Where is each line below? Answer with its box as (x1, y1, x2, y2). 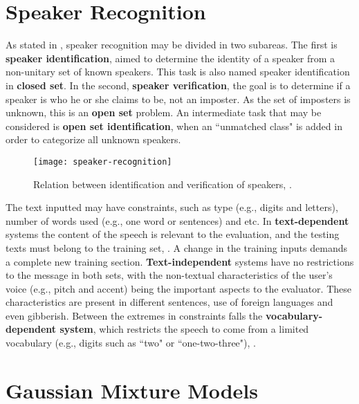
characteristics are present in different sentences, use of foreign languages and (6, 295, 333, 309)
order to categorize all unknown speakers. (6, 132, 181, 147)
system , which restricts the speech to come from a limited (59, 322, 309, 336)
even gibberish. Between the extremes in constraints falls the (6, 308, 263, 322)
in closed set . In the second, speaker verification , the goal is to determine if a (6, 77, 351, 92)
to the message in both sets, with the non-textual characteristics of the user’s (6, 268, 333, 282)
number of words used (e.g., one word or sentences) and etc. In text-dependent (6, 213, 349, 228)
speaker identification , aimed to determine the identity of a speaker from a (6, 50, 335, 65)
